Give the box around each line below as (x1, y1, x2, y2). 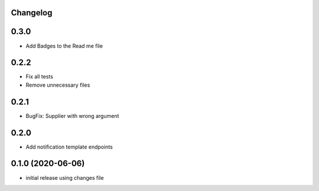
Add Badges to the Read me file (25, 42, 103, 50)
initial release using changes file (25, 174, 104, 181)
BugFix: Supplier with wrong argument (25, 112, 119, 119)
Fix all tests (25, 73, 53, 80)
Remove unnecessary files (25, 81, 90, 88)
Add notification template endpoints (25, 143, 113, 150)
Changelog (11, 8, 53, 18)
